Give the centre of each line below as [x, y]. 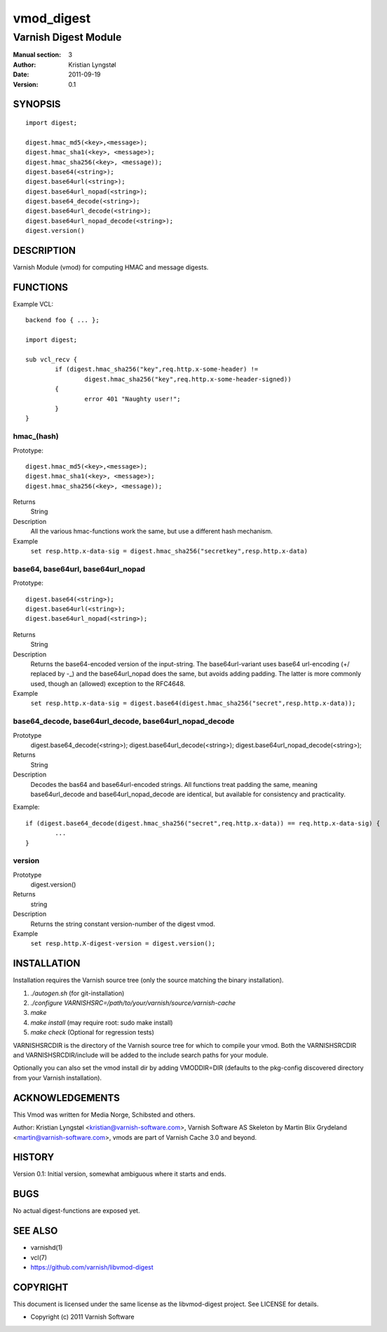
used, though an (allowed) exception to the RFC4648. [108, 683]
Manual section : [37, 55]
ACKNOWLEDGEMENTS [67, 1098]
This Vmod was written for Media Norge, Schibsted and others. [104, 1115]
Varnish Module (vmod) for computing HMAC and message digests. [111, 267]
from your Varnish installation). [57, 1077]
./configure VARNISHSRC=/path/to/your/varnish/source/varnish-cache [133, 1003]
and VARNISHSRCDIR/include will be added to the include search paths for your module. [141, 1055]
